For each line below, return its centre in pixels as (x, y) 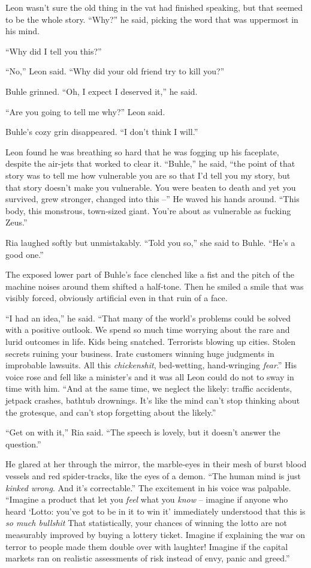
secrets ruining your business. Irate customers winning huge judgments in (140, 353)
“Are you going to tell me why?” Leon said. (85, 111)
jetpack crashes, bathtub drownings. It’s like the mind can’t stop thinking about (153, 400)
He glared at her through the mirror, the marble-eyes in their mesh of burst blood (156, 464)
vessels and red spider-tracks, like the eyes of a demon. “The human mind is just (153, 476)
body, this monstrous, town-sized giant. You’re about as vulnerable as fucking (148, 210)
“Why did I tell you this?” (54, 51)
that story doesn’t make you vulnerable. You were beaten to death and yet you (151, 187)
